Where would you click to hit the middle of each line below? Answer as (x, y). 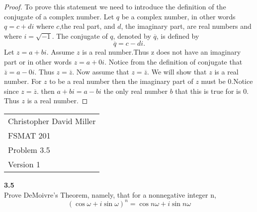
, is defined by (178, 35)
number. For (23, 81)
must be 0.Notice (227, 81)
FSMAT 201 (29, 135)
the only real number (135, 91)
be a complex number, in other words (178, 16)
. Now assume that (101, 71)
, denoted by (132, 35)
